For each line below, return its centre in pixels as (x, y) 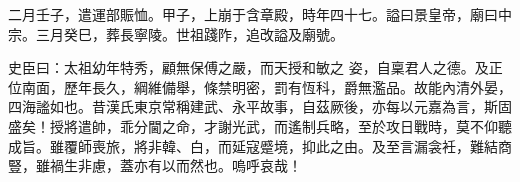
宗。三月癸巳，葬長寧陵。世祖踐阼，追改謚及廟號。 (176, 33)
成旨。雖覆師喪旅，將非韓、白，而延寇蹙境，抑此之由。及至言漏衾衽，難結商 (260, 145)
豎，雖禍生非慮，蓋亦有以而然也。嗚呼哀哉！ (155, 165)
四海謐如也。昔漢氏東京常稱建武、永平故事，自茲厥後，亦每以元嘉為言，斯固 (260, 106)
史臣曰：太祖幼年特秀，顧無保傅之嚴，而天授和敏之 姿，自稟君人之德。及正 (255, 67)
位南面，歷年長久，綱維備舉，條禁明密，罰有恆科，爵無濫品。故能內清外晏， (260, 86)
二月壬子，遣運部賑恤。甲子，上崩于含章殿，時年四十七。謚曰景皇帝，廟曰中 (260, 14)
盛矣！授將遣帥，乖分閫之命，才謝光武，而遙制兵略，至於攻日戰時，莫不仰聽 (260, 125)
